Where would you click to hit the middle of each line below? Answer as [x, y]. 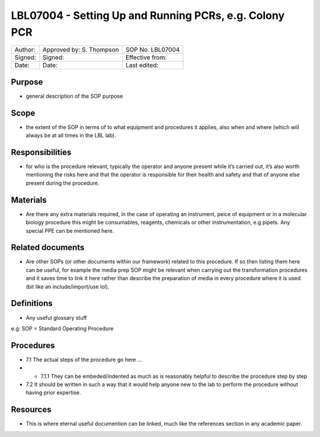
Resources [31, 409]
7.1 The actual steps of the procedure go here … [84, 359]
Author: [25, 50]
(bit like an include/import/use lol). [68, 287]
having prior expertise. [53, 393]
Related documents [48, 248]
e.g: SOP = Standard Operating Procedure [62, 328]
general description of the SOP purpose [74, 96]
